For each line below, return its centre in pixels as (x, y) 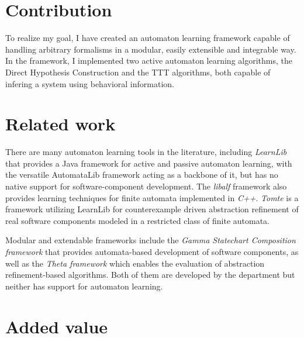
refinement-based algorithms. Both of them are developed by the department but (150, 275)
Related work (61, 124)
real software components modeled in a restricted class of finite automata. (138, 220)
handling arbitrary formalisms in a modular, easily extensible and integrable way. (151, 49)
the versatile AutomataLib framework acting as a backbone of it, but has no (142, 175)
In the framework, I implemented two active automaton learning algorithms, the (149, 61)
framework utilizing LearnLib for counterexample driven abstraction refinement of (152, 209)
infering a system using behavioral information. (90, 83)
